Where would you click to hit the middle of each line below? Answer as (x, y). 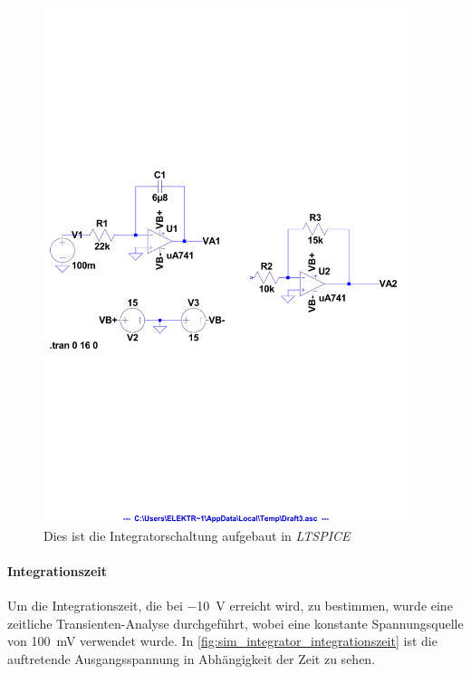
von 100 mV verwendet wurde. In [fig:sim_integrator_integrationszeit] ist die (222, 641)
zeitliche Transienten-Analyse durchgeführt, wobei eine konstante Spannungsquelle (235, 623)
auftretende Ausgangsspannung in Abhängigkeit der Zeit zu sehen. (192, 658)
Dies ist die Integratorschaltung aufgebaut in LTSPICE (197, 535)
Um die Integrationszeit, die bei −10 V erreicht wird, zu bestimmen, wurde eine (230, 606)
